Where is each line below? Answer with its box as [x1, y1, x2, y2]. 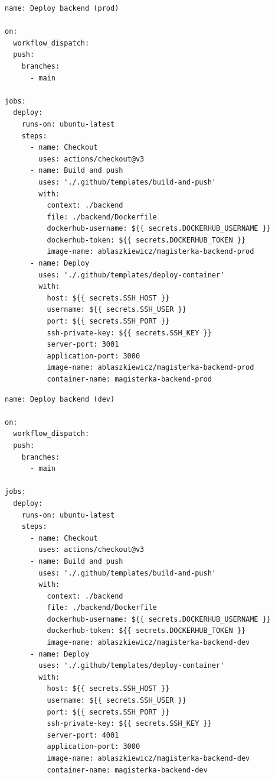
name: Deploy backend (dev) [5, 395, 115, 403]
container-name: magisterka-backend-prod [47, 375, 212, 383]
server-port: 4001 [47, 730, 119, 739]
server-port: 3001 [47, 340, 119, 349]
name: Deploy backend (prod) [5, 4, 119, 12]
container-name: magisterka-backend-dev [47, 765, 208, 774]
